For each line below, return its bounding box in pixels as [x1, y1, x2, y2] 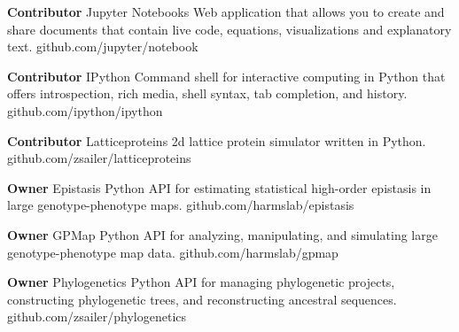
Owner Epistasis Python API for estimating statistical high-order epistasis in [7, 178, 432, 197]
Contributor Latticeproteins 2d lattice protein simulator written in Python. [7, 131, 426, 150]
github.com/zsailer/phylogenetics [7, 307, 187, 326]
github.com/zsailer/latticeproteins [7, 149, 191, 167]
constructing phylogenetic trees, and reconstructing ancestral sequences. [7, 290, 397, 308]
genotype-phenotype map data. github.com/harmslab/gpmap [7, 243, 338, 261]
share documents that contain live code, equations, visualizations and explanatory [7, 19, 452, 38]
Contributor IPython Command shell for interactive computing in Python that [7, 66, 446, 85]
